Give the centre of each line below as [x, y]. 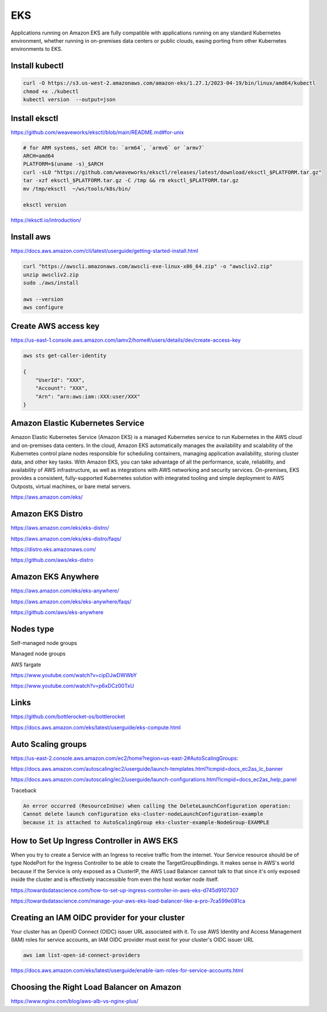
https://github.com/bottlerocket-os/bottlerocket [68, 716]
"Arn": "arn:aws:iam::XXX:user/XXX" [88, 396]
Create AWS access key [55, 326]
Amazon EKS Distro [47, 514]
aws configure [43, 308]
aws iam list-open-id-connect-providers [81, 955]
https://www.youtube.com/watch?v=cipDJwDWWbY [74, 675]
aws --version [43, 299]
